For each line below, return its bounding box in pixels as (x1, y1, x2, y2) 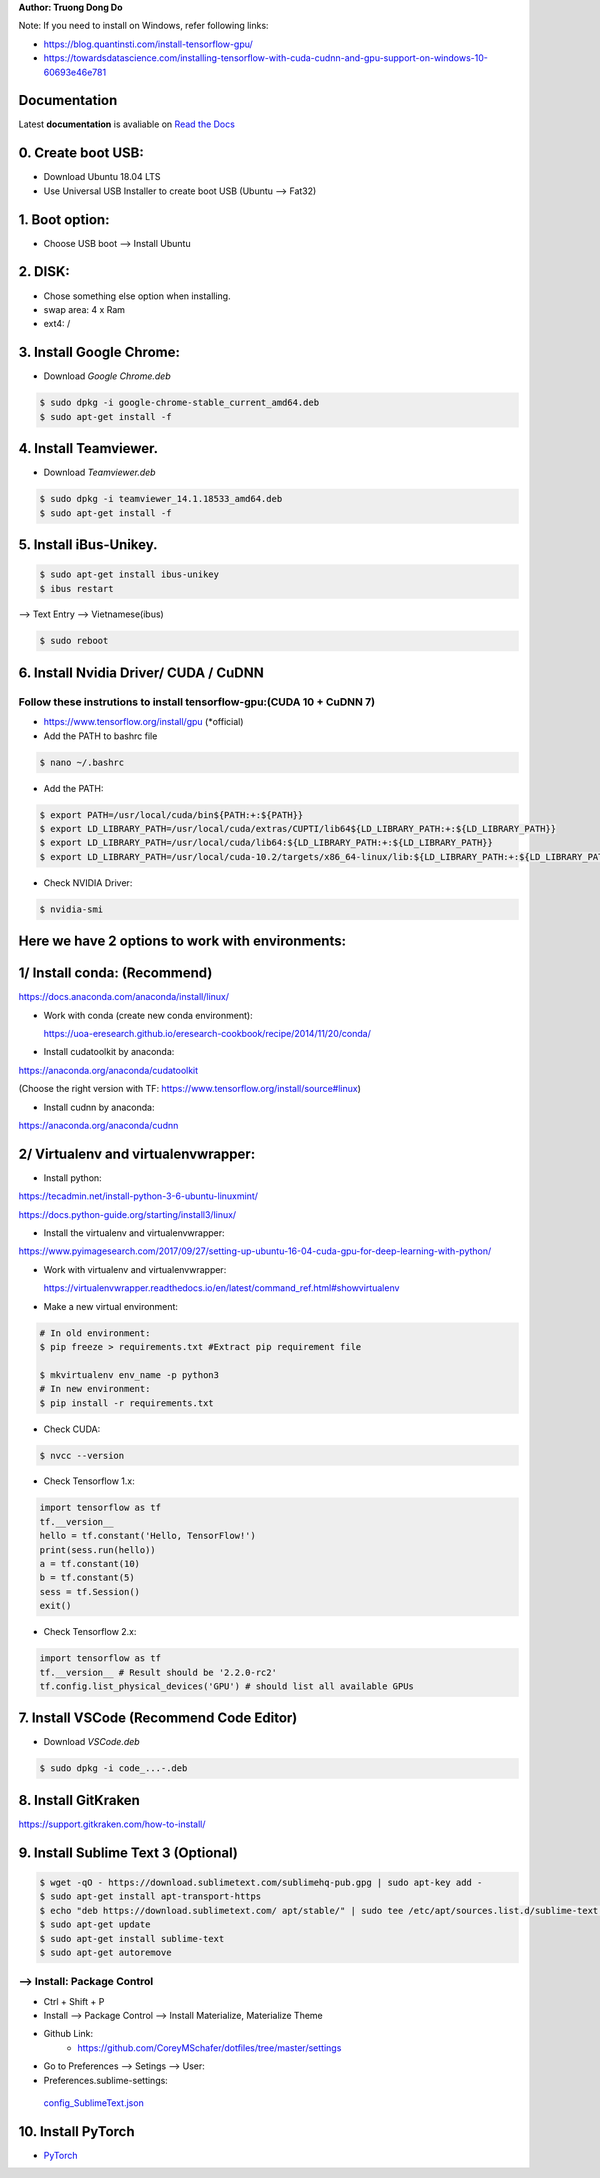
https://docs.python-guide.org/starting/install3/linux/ (18, 1208, 237, 1220)
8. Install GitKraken (18, 1791, 140, 1809)
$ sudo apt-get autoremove (39, 1946, 172, 1958)
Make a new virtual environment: (43, 1300, 179, 1312)
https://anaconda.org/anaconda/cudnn (18, 1119, 179, 1131)
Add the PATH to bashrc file (43, 730, 158, 742)
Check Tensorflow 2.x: (43, 1626, 137, 1638)
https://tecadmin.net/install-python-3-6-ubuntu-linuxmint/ (18, 1190, 259, 1202)
